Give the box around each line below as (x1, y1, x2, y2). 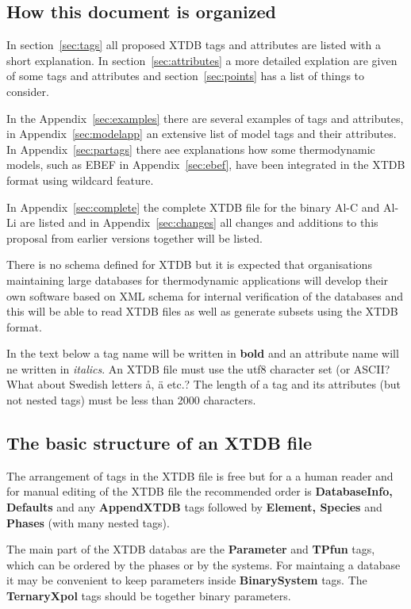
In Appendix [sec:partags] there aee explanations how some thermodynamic (6, 140, 375, 157)
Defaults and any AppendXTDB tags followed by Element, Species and (6, 499, 382, 515)
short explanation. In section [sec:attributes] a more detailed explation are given (6, 52, 398, 68)
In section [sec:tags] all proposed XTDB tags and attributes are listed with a (6, 36, 381, 53)
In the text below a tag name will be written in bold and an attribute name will (6, 345, 399, 362)
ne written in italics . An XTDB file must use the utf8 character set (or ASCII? (6, 360, 390, 377)
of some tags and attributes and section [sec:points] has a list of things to (6, 67, 365, 84)
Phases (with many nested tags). (6, 514, 170, 530)
